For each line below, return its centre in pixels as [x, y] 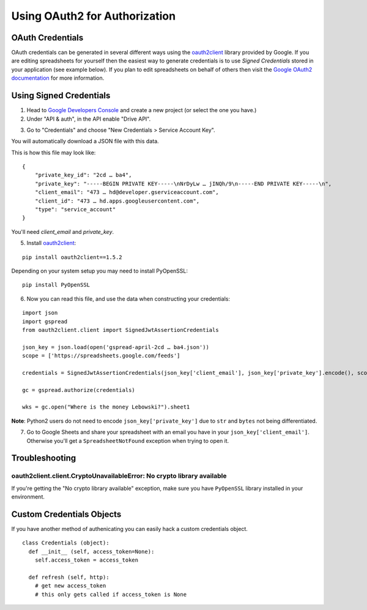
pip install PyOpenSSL [56, 285]
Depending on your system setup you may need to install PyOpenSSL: [100, 271]
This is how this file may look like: [54, 152]
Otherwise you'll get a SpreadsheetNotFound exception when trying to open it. [128, 440]
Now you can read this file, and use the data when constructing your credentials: [128, 299]
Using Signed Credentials [61, 96]
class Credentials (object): [66, 543]
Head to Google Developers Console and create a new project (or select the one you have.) [142, 110]
